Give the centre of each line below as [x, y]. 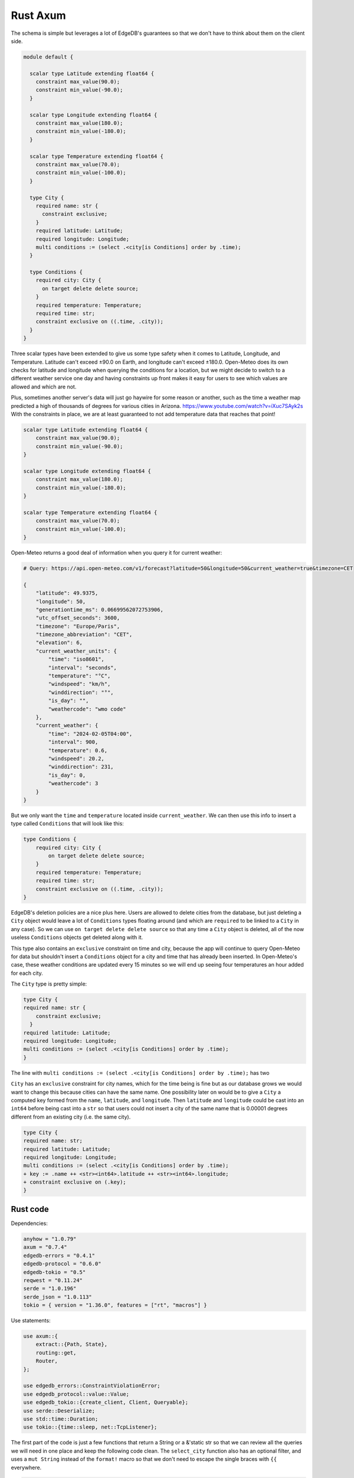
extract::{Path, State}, [72, 1344]
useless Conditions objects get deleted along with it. [77, 938]
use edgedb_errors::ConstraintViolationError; [92, 1386]
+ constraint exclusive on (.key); [75, 1182]
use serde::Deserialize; [59, 1411]
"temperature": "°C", [79, 676]
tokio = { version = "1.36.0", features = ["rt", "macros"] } [115, 1305]
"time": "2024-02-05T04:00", [90, 734]
